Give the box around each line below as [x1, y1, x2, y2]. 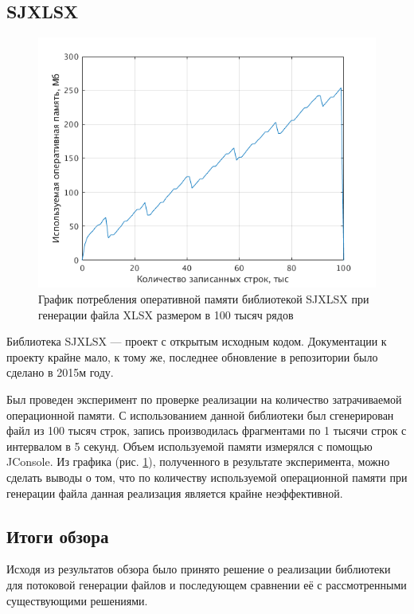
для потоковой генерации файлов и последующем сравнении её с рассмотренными [6, 576, 407, 592]
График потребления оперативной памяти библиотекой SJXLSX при [38, 291, 369, 307]
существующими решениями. [6, 592, 148, 608]
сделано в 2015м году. [6, 364, 114, 381]
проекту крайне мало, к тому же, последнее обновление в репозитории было [6, 348, 378, 365]
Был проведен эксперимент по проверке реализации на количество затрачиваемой [6, 391, 402, 408]
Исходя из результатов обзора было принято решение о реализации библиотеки [6, 561, 391, 577]
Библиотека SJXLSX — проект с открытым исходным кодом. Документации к [6, 333, 387, 350]
